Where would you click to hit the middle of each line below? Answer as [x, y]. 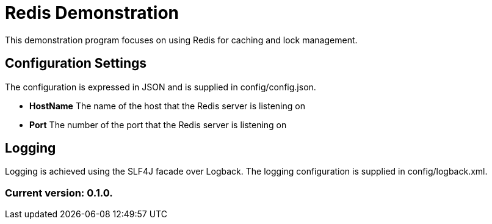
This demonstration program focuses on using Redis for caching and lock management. [181, 40]
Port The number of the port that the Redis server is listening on [158, 125]
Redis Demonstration [92, 13]
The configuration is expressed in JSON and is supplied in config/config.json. [161, 87]
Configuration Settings [76, 63]
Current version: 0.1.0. [59, 193]
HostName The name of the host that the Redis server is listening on [167, 106]
